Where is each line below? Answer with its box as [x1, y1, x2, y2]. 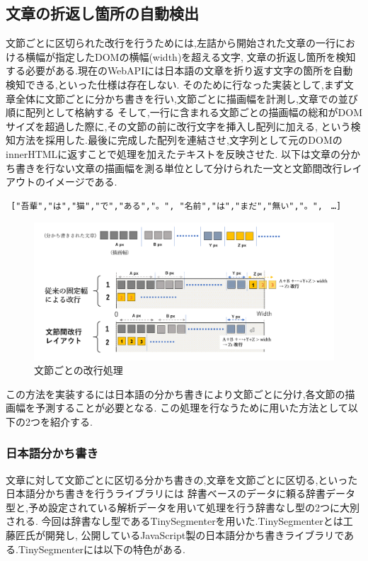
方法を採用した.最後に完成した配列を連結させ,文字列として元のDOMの [15, 132, 343, 147]
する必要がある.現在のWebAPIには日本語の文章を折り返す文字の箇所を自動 [6, 63, 353, 78]
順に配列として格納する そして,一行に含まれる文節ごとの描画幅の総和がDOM [6, 105, 362, 120]
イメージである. [45, 174, 117, 189]
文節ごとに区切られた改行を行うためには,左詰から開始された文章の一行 [6, 35, 335, 50]
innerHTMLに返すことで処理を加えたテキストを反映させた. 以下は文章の [6, 146, 341, 161]
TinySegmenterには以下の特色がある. [18, 541, 185, 556]
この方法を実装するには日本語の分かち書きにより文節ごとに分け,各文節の [6, 386, 345, 401]
